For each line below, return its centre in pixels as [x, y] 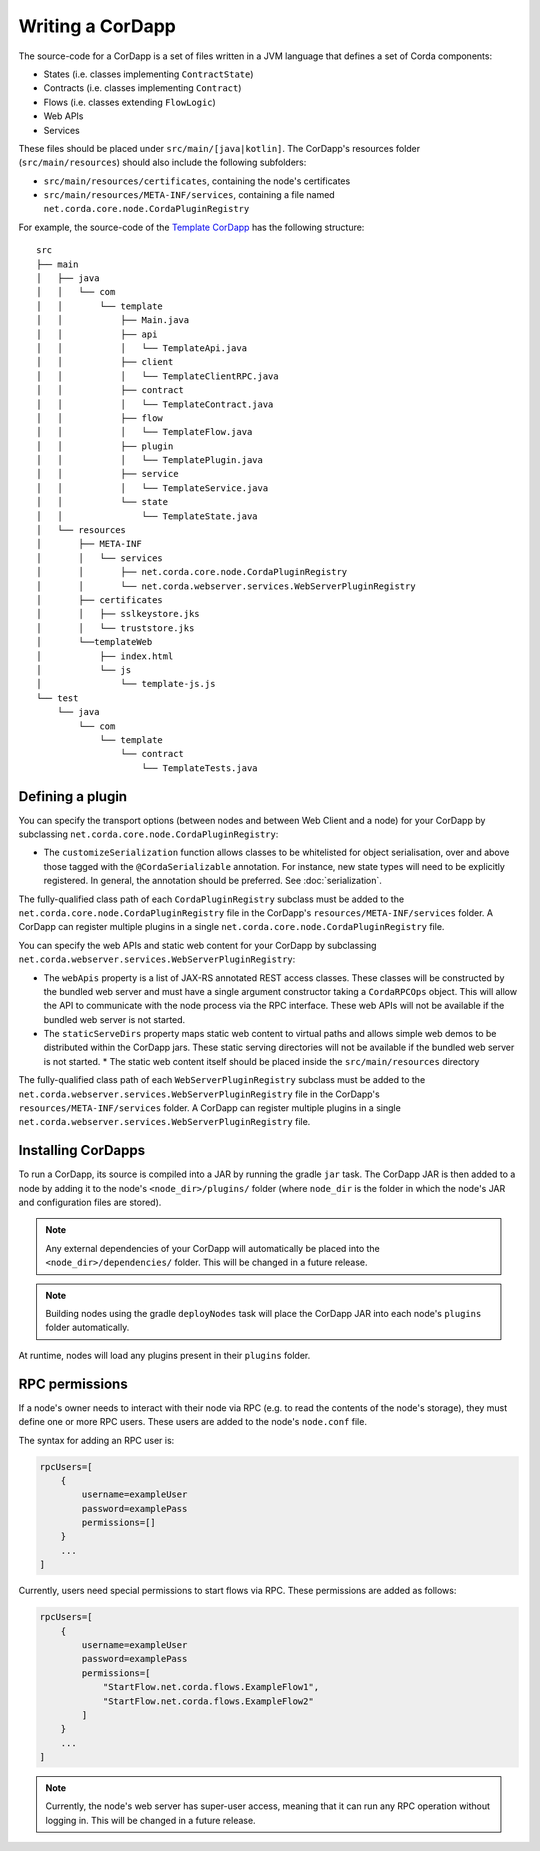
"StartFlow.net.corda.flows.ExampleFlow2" [208, 1701]
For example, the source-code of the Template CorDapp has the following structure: [191, 227]
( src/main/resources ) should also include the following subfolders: [162, 162]
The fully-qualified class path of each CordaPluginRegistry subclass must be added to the [211, 899]
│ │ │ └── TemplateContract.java [155, 404]
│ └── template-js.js [126, 684]
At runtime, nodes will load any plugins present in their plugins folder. [164, 1355]
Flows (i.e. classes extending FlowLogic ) [130, 102]
